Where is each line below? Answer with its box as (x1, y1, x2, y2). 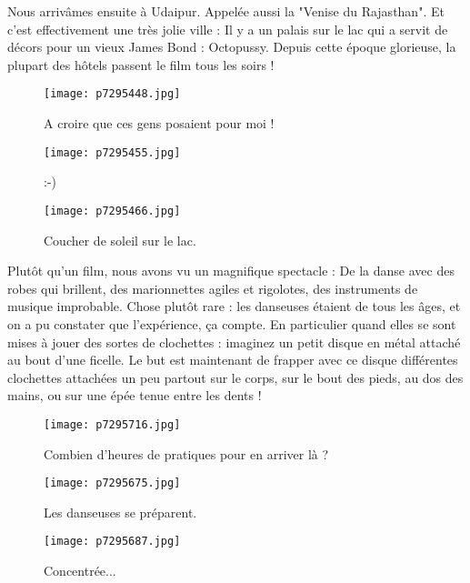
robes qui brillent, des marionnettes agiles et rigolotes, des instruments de (7, 278, 418, 297)
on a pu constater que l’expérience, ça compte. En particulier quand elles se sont (7, 314, 456, 333)
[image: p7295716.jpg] (44, 417, 181, 431)
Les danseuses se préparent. (44, 502, 197, 521)
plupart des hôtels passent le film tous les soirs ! (7, 55, 275, 74)
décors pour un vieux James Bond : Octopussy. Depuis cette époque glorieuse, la (7, 37, 456, 56)
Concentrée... (44, 561, 116, 580)
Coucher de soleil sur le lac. (44, 230, 196, 249)
